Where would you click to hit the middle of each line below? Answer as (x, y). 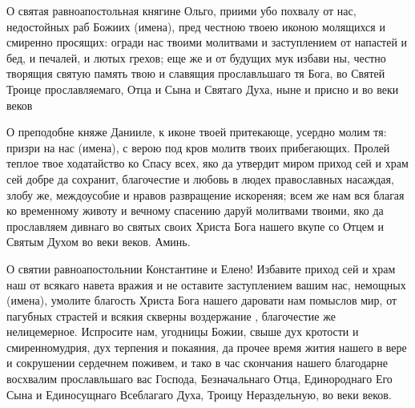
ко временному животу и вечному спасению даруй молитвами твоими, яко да (195, 210)
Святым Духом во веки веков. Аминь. (99, 242)
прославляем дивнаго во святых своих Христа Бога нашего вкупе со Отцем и (195, 226)
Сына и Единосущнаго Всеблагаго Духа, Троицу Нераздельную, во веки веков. (199, 394)
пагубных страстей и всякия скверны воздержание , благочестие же (171, 315)
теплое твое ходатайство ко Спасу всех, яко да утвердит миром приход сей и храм (207, 163)
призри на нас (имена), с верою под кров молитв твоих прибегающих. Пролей (198, 147)
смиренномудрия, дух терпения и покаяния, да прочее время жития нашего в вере (207, 347)
